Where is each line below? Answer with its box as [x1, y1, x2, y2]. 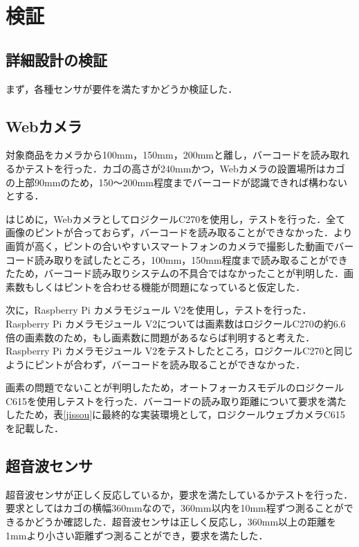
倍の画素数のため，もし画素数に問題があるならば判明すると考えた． [6, 330, 315, 344]
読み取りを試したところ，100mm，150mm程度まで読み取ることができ [34, 252, 348, 267]
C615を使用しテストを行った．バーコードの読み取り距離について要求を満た [6, 393, 347, 408]
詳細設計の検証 [6, 48, 107, 70]
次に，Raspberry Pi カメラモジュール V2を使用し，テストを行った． [6, 303, 312, 317]
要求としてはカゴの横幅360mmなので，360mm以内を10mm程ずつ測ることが [6, 501, 344, 515]
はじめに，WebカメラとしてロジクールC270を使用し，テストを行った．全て [6, 211, 346, 226]
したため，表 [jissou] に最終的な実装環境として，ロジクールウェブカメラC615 [6, 407, 345, 422]
